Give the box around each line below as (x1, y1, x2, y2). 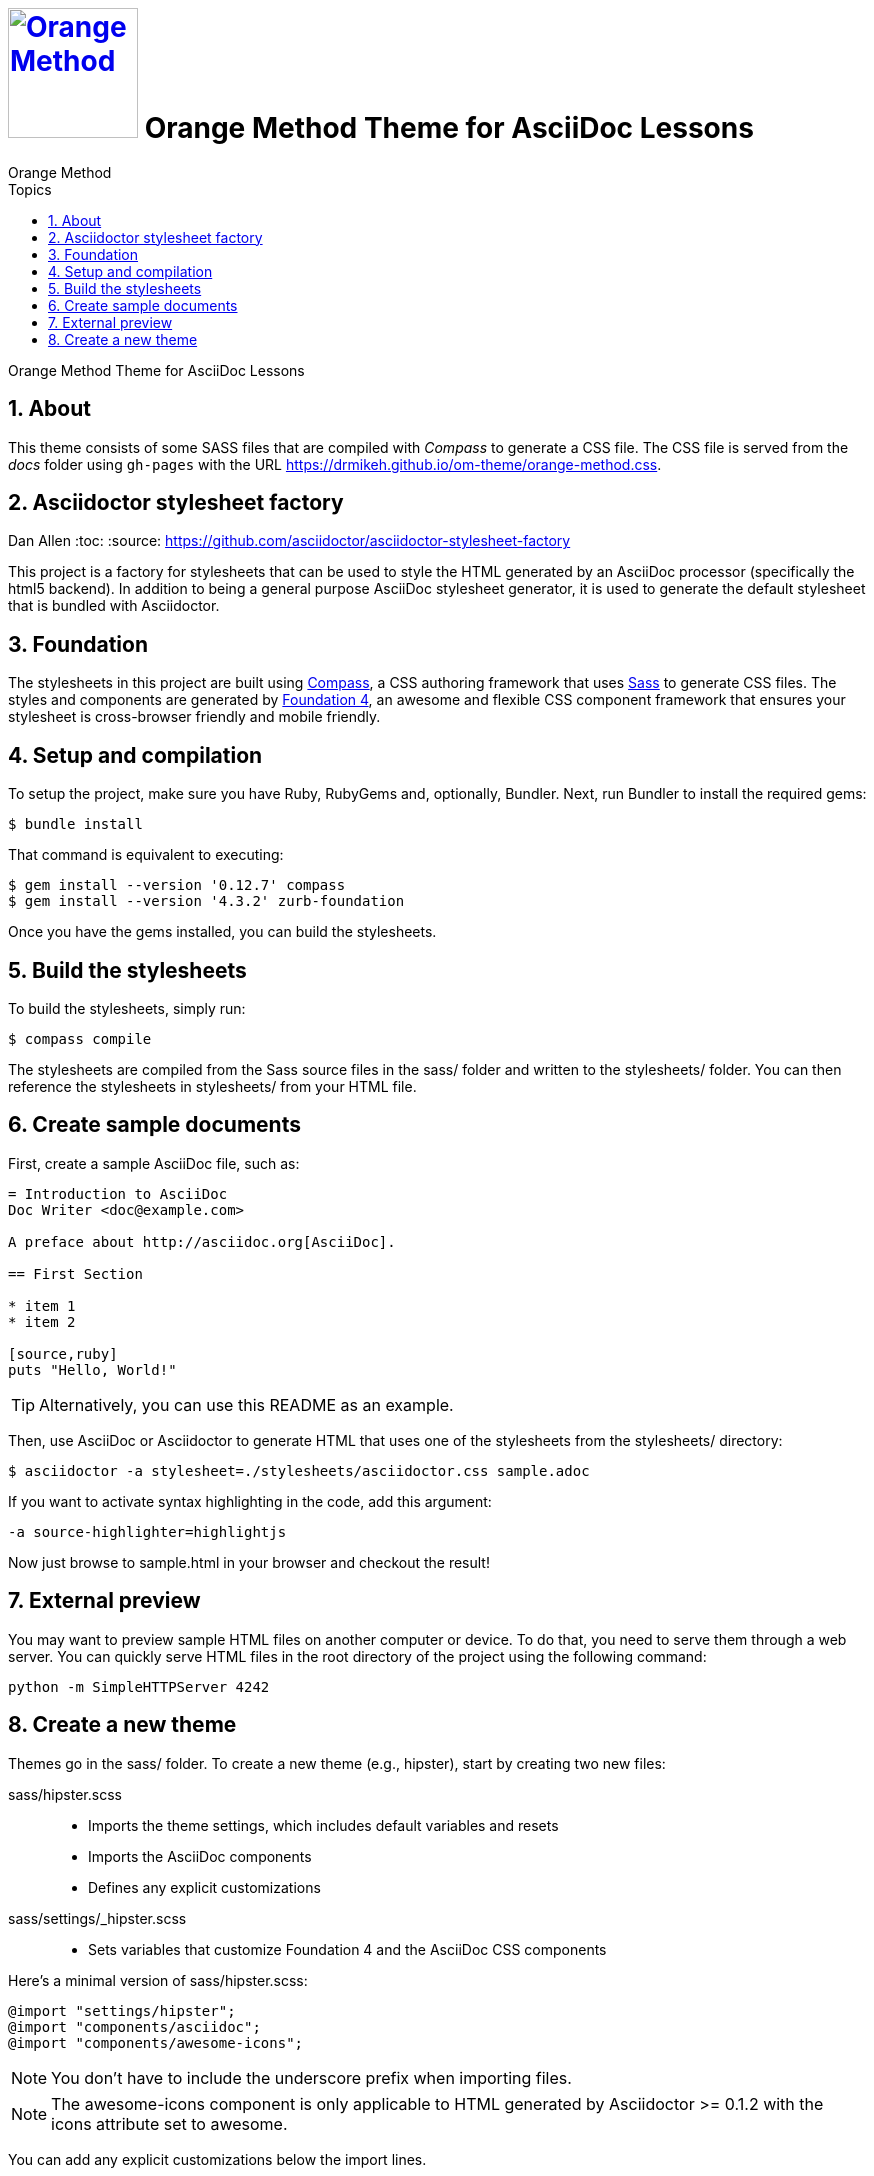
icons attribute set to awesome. (51, 2113, 288, 2134)
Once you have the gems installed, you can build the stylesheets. (8, 923, 437, 941)
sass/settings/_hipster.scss (8, 1909, 187, 1927)
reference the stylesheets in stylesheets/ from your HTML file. (8, 1077, 417, 1095)
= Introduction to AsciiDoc (8, 1185, 228, 1202)
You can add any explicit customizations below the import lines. (8, 2150, 427, 2168)
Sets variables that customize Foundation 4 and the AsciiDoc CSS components (88, 1940, 607, 1958)
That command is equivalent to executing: (8, 846, 284, 864)
